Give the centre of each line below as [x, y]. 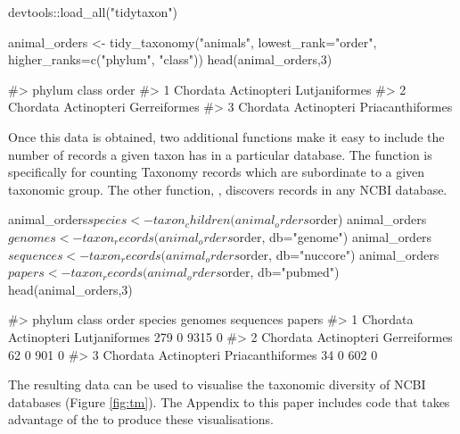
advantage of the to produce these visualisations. [141, 419]
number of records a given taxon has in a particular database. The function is [220, 154]
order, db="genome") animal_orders [333, 236]
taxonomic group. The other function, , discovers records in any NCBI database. [228, 189]
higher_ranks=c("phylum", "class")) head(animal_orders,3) [170, 59]
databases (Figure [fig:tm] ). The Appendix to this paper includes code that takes [229, 401]
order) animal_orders [368, 219]
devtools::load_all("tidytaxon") [93, 12]
